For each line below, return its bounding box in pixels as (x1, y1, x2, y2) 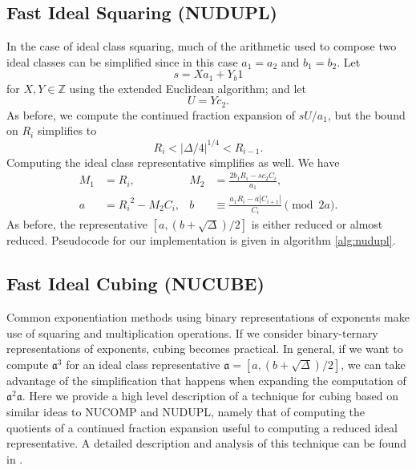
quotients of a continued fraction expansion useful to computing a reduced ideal (6, 419, 398, 436)
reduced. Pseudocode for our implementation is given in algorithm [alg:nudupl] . (6, 232, 396, 249)
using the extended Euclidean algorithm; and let (69, 79, 307, 96)
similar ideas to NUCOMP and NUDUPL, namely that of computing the (6, 403, 366, 419)
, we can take (341, 355, 406, 372)
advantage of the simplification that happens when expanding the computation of (6, 371, 406, 388)
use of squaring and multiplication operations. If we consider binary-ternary (6, 324, 378, 341)
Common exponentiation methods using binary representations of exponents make (6, 309, 410, 325)
